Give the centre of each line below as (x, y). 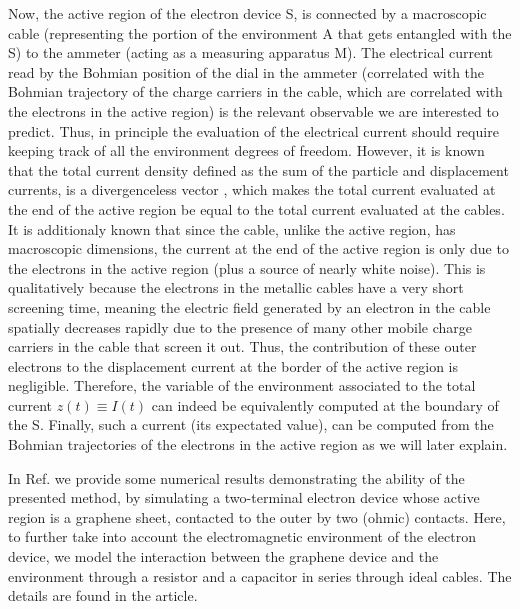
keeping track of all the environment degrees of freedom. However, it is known (246, 150)
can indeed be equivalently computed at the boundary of (325, 404)
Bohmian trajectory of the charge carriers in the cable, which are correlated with (255, 91)
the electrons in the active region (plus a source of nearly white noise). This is (247, 267)
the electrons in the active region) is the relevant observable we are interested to (253, 110)
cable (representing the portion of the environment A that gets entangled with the (260, 32)
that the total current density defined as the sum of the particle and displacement (258, 169)
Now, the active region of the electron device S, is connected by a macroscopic (247, 13)
